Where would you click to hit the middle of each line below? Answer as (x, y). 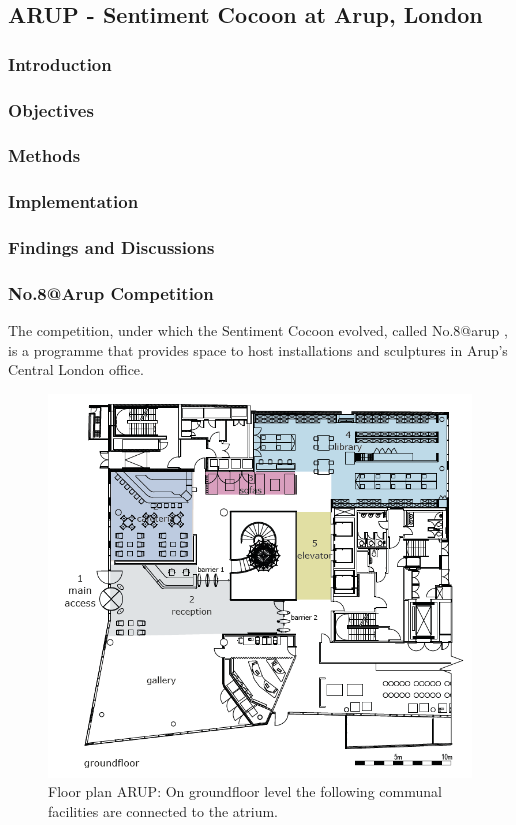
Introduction (60, 63)
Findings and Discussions (111, 247)
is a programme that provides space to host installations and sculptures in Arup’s (258, 349)
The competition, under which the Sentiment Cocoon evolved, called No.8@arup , (258, 330)
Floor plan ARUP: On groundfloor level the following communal (245, 791)
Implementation (73, 201)
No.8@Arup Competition (111, 292)
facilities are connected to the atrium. (163, 810)
